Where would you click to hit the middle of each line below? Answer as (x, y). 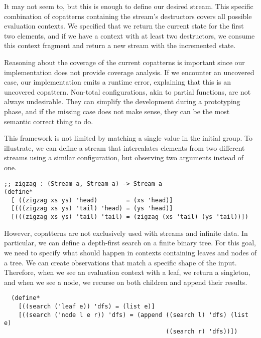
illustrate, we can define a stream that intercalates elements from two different (124, 147)
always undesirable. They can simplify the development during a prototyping (122, 101)
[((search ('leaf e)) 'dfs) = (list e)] (87, 306)
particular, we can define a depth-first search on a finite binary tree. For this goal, (130, 243)
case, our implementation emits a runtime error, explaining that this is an (118, 82)
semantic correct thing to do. (49, 121)
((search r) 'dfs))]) (202, 331)
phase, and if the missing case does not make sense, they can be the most (117, 111)
